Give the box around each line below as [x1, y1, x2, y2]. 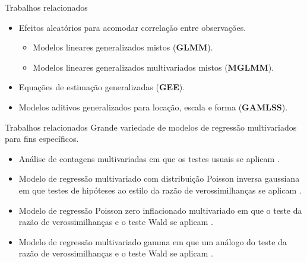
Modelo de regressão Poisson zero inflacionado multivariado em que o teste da [18, 204, 302, 216]
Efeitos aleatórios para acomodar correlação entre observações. [18, 21, 246, 33]
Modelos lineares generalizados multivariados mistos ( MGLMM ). [33, 61, 274, 73]
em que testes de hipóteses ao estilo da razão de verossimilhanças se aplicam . [18, 183, 302, 196]
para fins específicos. [5, 132, 79, 145]
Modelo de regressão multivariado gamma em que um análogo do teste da [18, 235, 287, 248]
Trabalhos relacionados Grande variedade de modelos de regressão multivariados [5, 121, 297, 133]
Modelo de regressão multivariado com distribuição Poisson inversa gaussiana [18, 172, 300, 185]
